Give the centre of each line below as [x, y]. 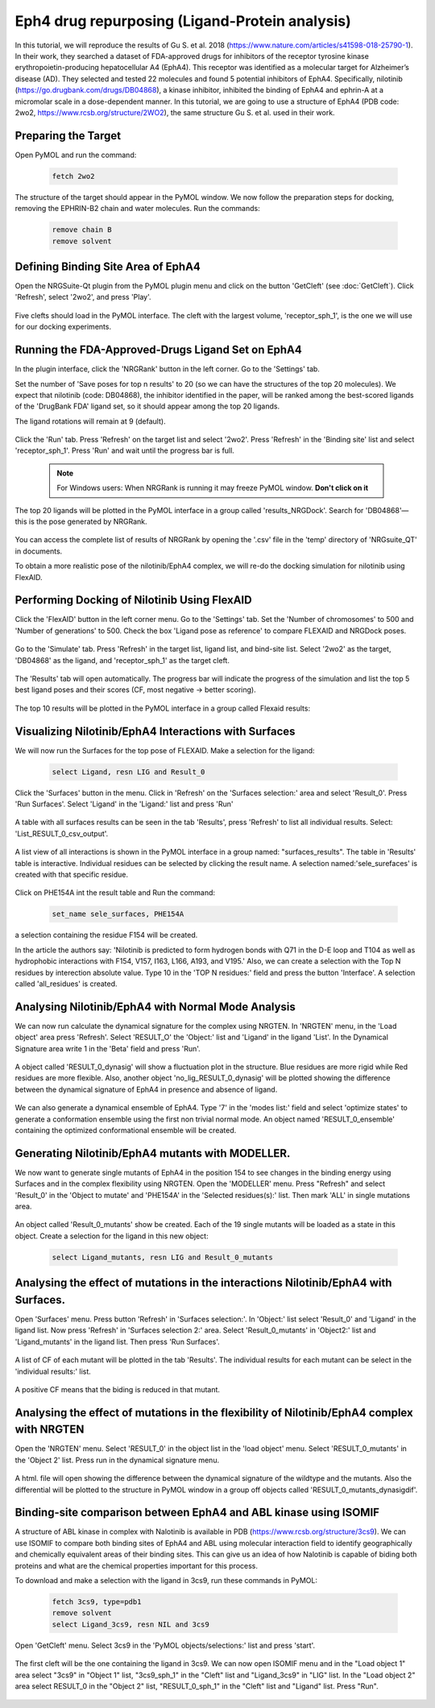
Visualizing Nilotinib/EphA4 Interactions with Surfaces [155, 731]
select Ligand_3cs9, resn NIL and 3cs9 [130, 1624]
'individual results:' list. [53, 1371]
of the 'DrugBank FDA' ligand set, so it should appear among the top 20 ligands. [147, 406]
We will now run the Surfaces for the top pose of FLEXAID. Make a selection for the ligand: [165, 750]
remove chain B [82, 230]
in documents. [39, 551]
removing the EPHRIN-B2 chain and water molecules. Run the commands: [138, 209]
